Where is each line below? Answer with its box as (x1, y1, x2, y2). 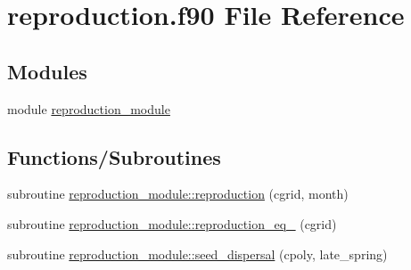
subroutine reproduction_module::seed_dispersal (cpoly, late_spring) (7, 244, 388, 263)
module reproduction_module (7, 99, 170, 118)
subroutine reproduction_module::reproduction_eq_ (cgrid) (7, 214, 337, 233)
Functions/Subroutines (7, 143, 221, 170)
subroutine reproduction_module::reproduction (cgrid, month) (7, 184, 349, 203)
